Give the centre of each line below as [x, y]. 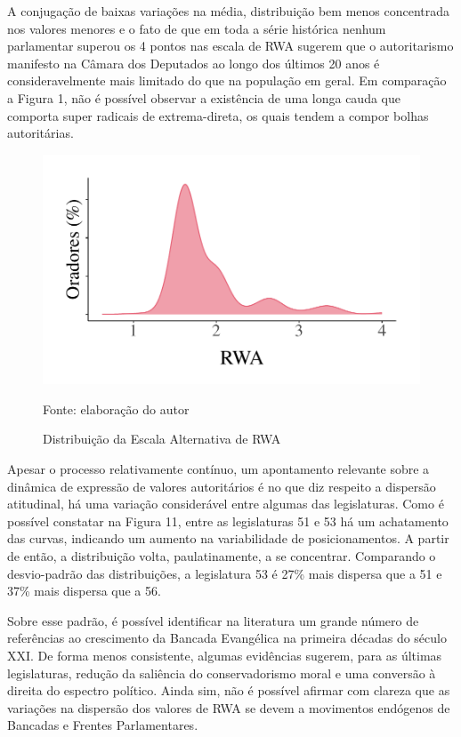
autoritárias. [40, 133]
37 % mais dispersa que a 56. [84, 591]
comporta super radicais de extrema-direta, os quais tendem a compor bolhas [218, 115]
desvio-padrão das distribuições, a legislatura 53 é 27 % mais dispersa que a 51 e [225, 573]
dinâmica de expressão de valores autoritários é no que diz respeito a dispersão [222, 486]
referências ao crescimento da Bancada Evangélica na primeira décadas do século [227, 638]
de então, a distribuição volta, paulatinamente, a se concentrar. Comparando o [222, 556]
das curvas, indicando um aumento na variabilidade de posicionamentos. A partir [228, 538]
